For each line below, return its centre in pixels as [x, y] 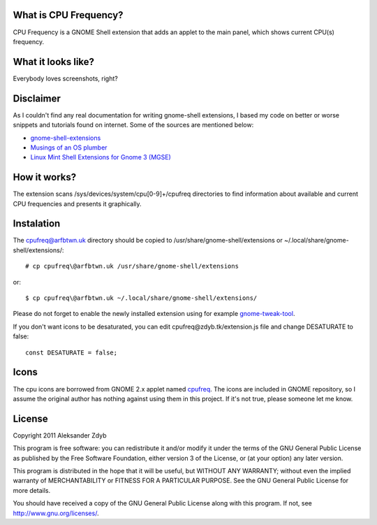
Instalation [37, 224]
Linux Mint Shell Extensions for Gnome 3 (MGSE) [101, 157]
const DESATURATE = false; [72, 352]
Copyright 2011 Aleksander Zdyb [60, 435]
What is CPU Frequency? [68, 15]
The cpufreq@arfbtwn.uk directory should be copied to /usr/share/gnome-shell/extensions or [148, 240]
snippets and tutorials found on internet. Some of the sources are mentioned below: [133, 125]
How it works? [45, 177]
